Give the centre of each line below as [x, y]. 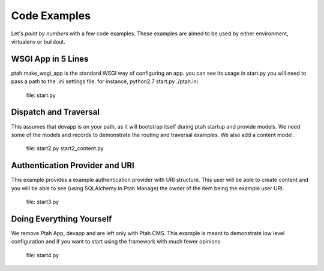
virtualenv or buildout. [38, 41]
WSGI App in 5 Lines [50, 59]
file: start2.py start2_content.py [65, 148]
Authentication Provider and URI [73, 165]
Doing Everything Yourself [61, 219]
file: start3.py [43, 202]
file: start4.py [43, 255]
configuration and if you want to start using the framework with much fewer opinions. [116, 242]
